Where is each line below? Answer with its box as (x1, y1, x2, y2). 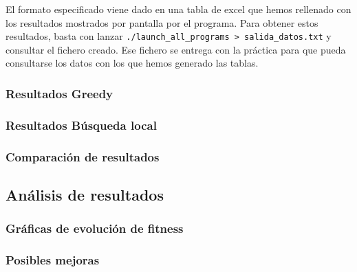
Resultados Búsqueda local (6, 116, 157, 133)
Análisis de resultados (6, 183, 164, 205)
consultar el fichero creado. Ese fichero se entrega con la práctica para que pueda (6, 42, 346, 56)
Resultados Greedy (6, 84, 113, 102)
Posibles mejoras (6, 251, 100, 269)
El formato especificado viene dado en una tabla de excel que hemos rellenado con (6, 2, 351, 16)
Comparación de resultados (6, 148, 160, 165)
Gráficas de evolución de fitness (6, 220, 184, 237)
